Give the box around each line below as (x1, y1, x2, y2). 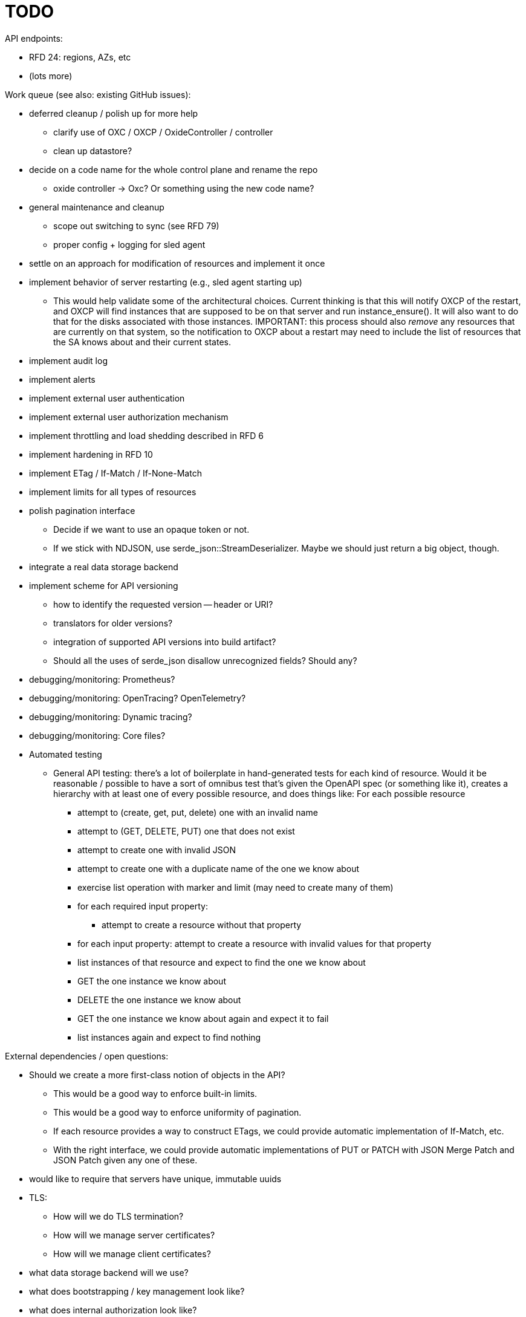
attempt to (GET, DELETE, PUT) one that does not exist (77, 825, 295, 836)
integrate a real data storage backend (29, 561, 178, 572)
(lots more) (29, 70, 73, 81)
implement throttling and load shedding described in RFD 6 (29, 430, 264, 441)
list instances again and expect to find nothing (77, 1032, 261, 1042)
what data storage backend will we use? (29, 1267, 189, 1278)
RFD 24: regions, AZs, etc (29, 51, 131, 62)
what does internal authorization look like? (29, 1304, 197, 1315)
